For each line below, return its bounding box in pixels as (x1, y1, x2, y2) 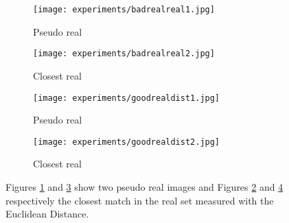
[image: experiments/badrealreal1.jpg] (33, 5, 215, 14)
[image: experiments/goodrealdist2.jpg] (33, 137, 220, 147)
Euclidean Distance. (5, 207, 89, 221)
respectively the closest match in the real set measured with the (5, 193, 274, 207)
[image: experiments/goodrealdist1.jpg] (33, 93, 220, 103)
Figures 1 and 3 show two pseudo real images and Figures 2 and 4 (5, 180, 284, 193)
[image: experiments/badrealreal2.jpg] (33, 49, 215, 59)
